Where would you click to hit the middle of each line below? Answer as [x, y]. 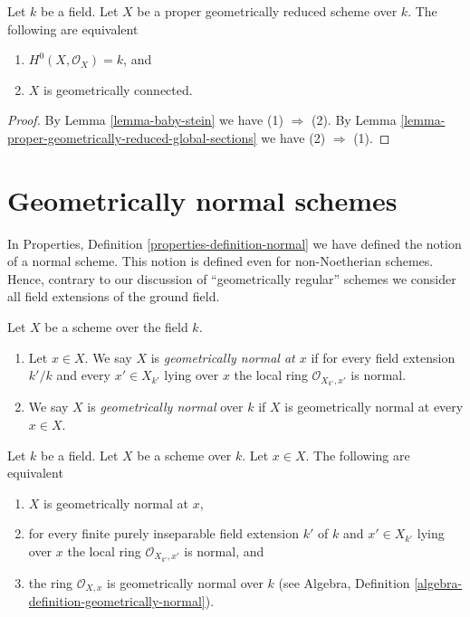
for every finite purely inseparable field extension [164, 533]
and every [83, 375]
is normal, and [224, 551]
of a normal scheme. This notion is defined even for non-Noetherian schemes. [221, 261]
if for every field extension [383, 357]
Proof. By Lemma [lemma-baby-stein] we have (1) [145, 120]
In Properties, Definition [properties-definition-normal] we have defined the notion [235, 243]
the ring [51, 583]
